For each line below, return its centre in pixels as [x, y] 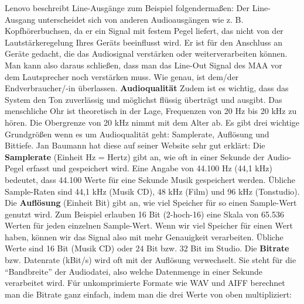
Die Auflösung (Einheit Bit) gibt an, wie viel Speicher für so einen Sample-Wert [151, 203]
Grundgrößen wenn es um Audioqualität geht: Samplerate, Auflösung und [137, 134]
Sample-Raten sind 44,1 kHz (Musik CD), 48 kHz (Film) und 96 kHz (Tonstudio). [152, 191]
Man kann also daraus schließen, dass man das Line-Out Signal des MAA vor [144, 65]
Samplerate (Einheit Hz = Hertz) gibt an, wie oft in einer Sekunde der [135, 156]
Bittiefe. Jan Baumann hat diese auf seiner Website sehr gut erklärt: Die [135, 145]
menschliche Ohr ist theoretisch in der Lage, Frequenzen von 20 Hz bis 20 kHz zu [151, 111]
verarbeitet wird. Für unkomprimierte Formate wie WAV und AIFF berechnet [145, 283]
